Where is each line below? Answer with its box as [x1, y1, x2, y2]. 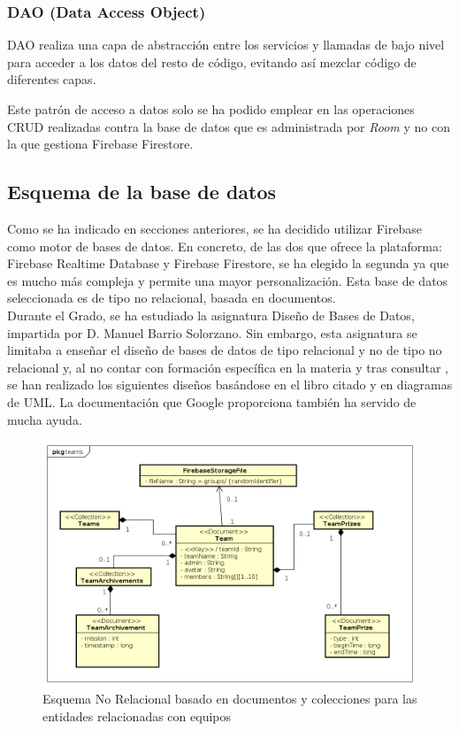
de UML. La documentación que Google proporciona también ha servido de [7, 392, 417, 411]
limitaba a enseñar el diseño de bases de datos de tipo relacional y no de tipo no [7, 341, 442, 359]
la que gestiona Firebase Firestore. [7, 135, 194, 153]
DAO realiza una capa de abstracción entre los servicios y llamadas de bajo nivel [7, 35, 445, 54]
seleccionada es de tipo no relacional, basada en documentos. [7, 289, 336, 307]
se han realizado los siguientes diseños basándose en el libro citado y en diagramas [7, 375, 453, 394]
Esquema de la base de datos [7, 178, 277, 205]
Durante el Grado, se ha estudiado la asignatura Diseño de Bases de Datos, [7, 305, 415, 324]
